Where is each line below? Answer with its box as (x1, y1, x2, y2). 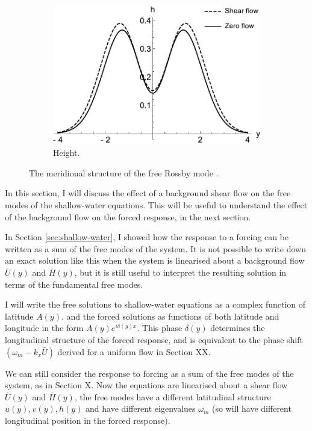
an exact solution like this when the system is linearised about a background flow (5, 254, 305, 267)
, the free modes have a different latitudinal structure (74, 390, 271, 403)
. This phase (137, 321, 183, 334)
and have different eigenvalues (86, 402, 196, 415)
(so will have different (211, 402, 292, 415)
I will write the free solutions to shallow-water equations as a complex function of (5, 298, 306, 311)
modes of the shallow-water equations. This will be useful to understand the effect (5, 199, 308, 211)
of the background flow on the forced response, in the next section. (5, 210, 251, 223)
